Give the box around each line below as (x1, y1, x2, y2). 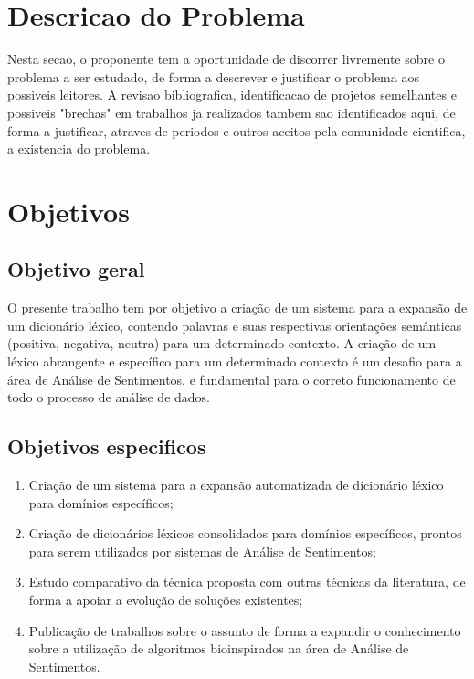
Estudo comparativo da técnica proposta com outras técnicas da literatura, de (28, 572, 466, 591)
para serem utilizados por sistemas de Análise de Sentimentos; (28, 541, 376, 560)
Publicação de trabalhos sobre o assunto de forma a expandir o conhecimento (28, 621, 461, 640)
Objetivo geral (7, 255, 145, 283)
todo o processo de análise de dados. (7, 387, 210, 407)
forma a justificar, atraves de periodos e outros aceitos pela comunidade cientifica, (7, 121, 466, 140)
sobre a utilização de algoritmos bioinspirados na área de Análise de (28, 639, 409, 658)
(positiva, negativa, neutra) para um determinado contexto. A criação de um (7, 334, 437, 353)
